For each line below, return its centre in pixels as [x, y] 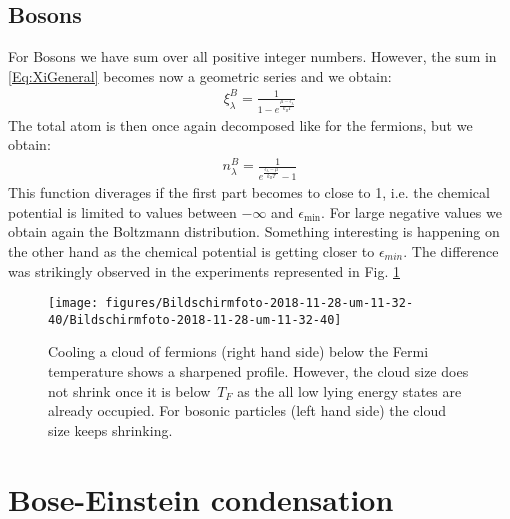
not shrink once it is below [129, 390]
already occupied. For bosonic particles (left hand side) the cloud [247, 410]
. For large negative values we [411, 211]
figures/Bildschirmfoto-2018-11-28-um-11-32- [259, 303]
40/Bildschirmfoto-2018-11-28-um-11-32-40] [195, 319]
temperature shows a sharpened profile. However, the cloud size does [258, 371]
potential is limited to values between [122, 211]
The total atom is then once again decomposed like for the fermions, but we [240, 124]
